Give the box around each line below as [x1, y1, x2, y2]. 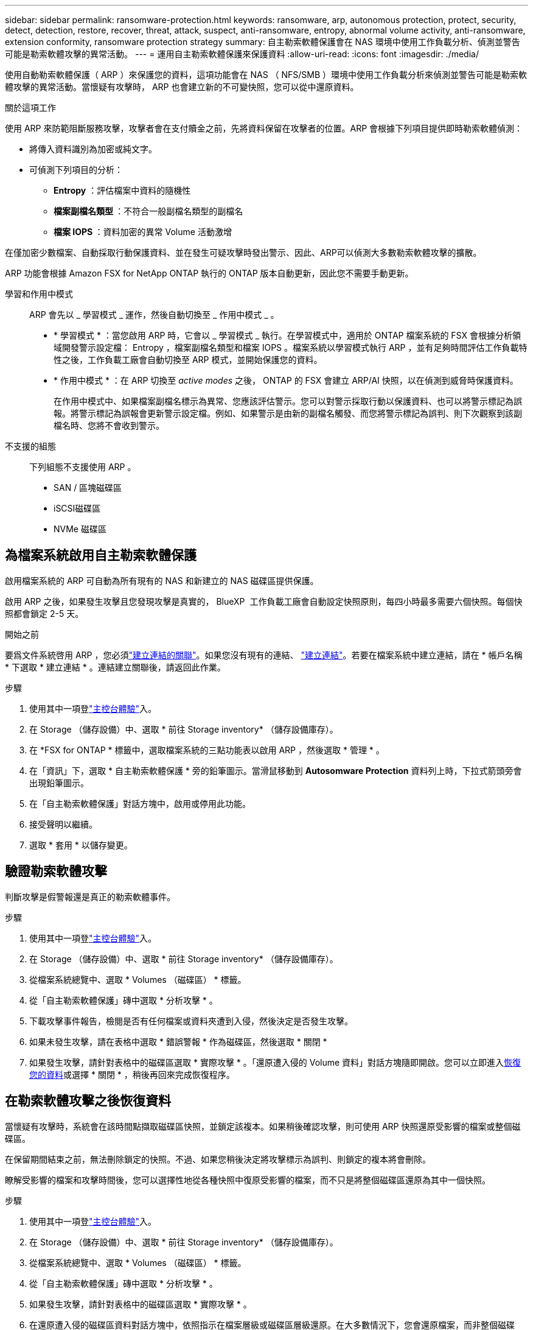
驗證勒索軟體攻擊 [5, 864, 107, 879]
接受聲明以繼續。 [29, 818, 97, 829]
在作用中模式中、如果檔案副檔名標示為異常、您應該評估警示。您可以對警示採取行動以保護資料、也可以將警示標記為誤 [54, 396, 522, 406]
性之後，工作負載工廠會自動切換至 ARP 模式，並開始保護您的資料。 [54, 354, 322, 365]
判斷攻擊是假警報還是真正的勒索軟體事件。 [5, 891, 175, 902]
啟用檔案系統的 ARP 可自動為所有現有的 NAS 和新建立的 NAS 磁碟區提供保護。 [5, 575, 319, 586]
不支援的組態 [5, 441, 56, 451]
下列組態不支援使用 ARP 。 [29, 462, 136, 472]
